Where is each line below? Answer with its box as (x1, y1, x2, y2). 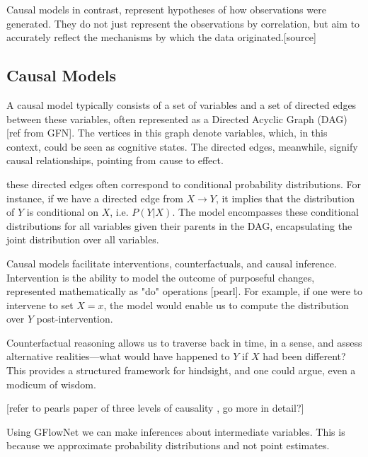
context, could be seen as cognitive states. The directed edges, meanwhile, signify (6, 139, 358, 154)
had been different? (263, 349, 346, 364)
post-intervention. (36, 311, 113, 326)
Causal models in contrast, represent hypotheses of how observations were (6, 2, 326, 16)
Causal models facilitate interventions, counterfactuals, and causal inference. (6, 255, 337, 270)
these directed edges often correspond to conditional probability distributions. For (6, 176, 361, 191)
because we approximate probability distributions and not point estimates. (6, 438, 330, 453)
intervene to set (6, 297, 74, 312)
